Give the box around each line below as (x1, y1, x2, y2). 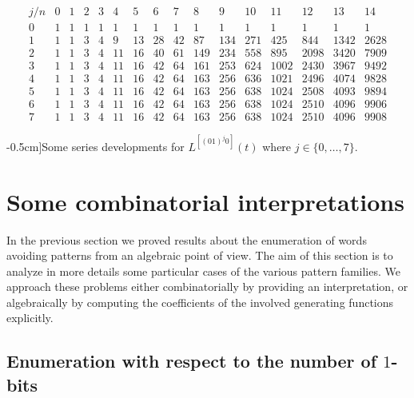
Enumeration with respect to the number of (6, 348, 377, 373)
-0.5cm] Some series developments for (6, 137, 185, 154)
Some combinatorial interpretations (6, 185, 404, 217)
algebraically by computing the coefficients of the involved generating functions (6, 293, 394, 310)
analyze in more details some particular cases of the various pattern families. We (6, 262, 400, 279)
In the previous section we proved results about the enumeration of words (6, 231, 367, 248)
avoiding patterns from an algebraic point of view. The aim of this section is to (6, 247, 393, 264)
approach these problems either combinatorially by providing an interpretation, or (6, 278, 408, 295)
